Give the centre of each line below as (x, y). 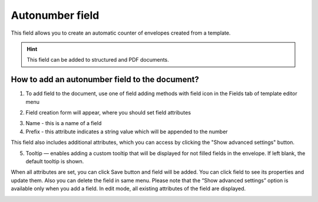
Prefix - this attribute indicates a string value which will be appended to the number (127, 132)
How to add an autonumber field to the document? (105, 80)
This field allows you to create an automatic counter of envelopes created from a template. (121, 33)
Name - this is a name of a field (64, 123)
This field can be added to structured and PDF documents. (98, 60)
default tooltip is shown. (55, 161)
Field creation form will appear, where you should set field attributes (108, 113)
